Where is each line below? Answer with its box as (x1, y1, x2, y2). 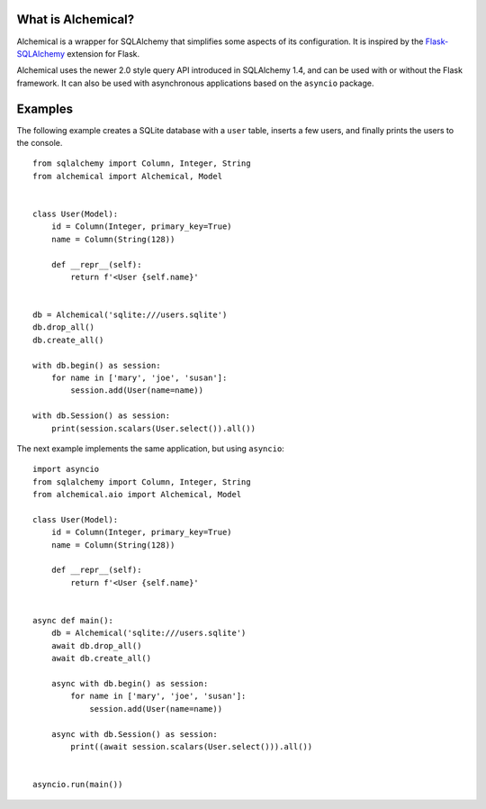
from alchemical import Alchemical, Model (32, 171, 223, 181)
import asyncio (32, 464, 100, 475)
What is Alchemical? (16, 12, 135, 27)
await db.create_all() (50, 653, 152, 664)
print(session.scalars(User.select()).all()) (50, 423, 256, 433)
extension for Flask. (66, 48, 139, 59)
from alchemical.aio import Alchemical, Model (32, 489, 242, 500)
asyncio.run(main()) (32, 779, 123, 790)
